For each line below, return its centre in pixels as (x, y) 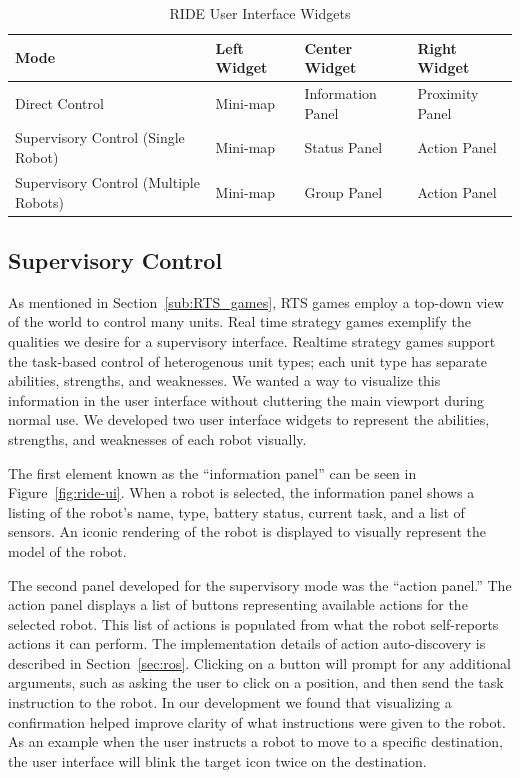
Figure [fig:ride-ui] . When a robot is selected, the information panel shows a (241, 492)
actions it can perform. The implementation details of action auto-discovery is (247, 643)
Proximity (448, 93)
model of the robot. (67, 550)
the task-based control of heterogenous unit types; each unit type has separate (247, 360)
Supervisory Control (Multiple (107, 181)
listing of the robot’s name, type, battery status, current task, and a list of (236, 511)
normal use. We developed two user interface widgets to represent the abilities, (249, 419)
